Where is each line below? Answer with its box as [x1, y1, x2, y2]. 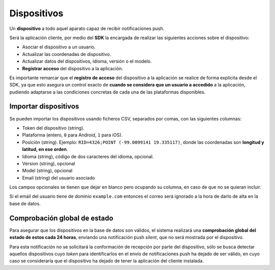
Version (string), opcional [22, 160, 75, 166]
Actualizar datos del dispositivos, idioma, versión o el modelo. [22, 58, 152, 65]
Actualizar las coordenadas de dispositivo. [22, 51, 112, 57]
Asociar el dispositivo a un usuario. [22, 44, 96, 50]
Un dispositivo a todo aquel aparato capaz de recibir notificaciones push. [9, 25, 164, 32]
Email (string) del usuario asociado [22, 174, 95, 181]
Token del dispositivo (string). [22, 125, 85, 131]
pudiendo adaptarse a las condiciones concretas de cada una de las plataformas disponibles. [9, 89, 206, 95]
